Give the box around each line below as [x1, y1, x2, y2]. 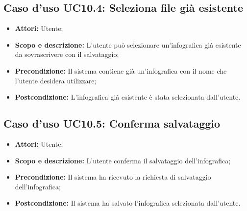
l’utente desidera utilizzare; [15, 75, 97, 85]
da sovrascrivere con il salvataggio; [15, 49, 119, 59]
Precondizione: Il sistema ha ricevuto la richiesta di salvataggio [15, 172, 211, 182]
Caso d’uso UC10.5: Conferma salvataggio [3, 116, 221, 131]
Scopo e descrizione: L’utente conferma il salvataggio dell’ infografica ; [15, 155, 231, 165]
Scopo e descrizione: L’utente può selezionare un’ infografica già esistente [15, 39, 241, 50]
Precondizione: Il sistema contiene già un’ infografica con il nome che [15, 65, 227, 76]
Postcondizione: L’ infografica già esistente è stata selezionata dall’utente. [15, 92, 241, 102]
